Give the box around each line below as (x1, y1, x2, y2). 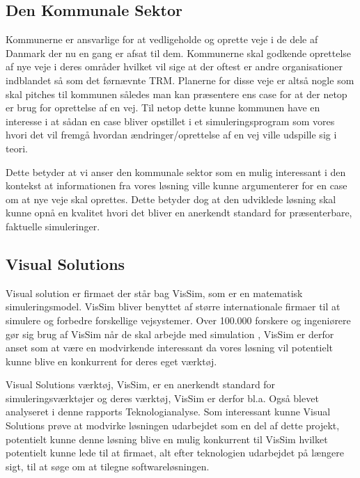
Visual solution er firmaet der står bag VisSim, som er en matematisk (6, 285, 303, 300)
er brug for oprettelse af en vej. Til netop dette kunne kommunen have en (6, 100, 320, 115)
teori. (6, 141, 28, 155)
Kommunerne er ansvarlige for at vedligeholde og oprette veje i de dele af (6, 32, 318, 47)
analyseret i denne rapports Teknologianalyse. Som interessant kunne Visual (6, 404, 331, 419)
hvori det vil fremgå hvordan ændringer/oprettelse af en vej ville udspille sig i (6, 127, 337, 142)
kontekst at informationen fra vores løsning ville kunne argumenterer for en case (6, 178, 347, 193)
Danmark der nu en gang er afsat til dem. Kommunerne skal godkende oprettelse (6, 45, 352, 60)
